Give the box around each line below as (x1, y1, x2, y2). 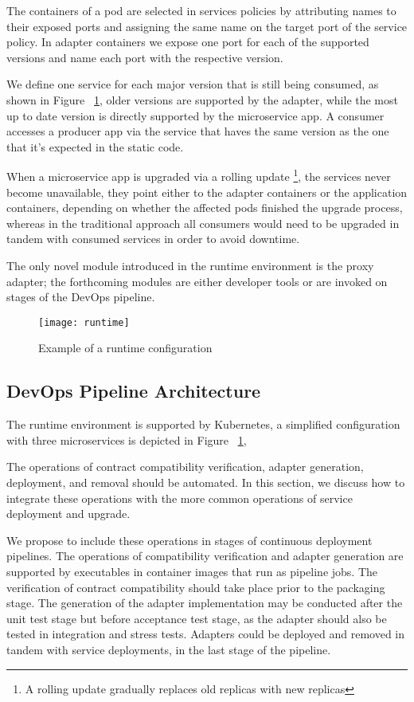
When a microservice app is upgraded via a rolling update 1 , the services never (6, 166, 391, 184)
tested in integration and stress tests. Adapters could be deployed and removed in (6, 626, 405, 642)
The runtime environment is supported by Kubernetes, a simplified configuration (6, 416, 400, 433)
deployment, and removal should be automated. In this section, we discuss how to (6, 473, 405, 490)
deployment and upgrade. (6, 505, 131, 522)
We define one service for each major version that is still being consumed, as (6, 76, 379, 92)
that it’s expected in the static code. (6, 138, 184, 155)
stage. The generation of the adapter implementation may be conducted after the (6, 594, 403, 611)
